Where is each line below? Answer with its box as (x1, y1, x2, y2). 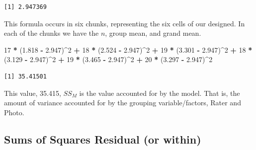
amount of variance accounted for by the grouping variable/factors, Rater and (4, 97, 241, 108)
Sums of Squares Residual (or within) (4, 131, 201, 147)
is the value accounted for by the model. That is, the (79, 87, 240, 98)
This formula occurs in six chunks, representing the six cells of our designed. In (4, 18, 245, 28)
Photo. (4, 107, 24, 117)
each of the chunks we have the (4, 28, 99, 38)
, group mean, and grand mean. (105, 28, 201, 38)
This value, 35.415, (4, 87, 61, 98)
